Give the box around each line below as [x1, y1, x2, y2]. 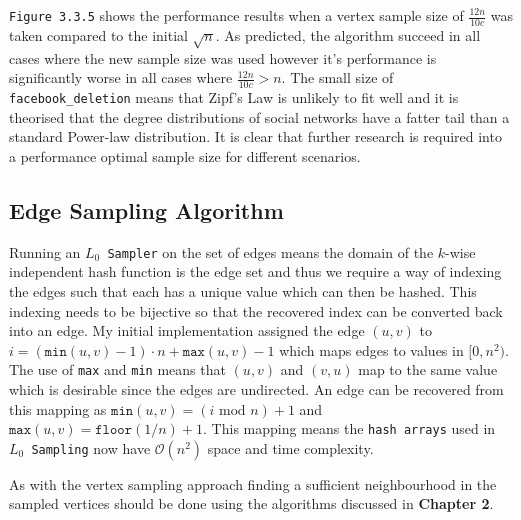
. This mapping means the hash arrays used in [203, 418, 496, 439]
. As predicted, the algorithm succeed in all [215, 24, 481, 45]
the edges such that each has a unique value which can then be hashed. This [9, 280, 477, 301]
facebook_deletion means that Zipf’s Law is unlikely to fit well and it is [9, 87, 459, 108]
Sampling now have [31, 437, 151, 458]
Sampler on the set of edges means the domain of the [107, 241, 434, 262]
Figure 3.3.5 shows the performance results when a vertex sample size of [9, 5, 464, 25]
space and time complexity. [207, 437, 374, 458]
